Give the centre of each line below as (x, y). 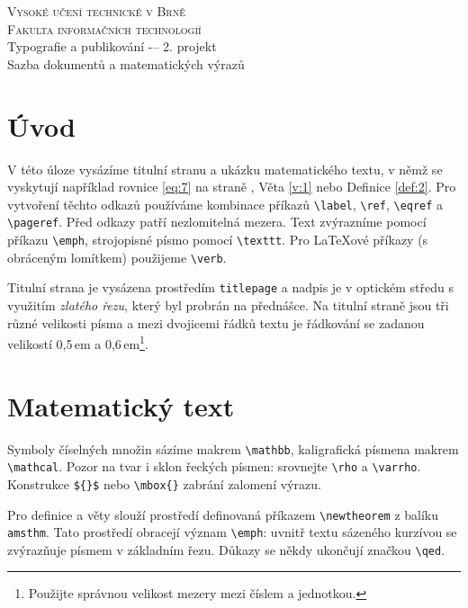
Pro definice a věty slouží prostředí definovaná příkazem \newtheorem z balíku (223, 514)
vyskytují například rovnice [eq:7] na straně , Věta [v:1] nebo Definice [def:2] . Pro (232, 187)
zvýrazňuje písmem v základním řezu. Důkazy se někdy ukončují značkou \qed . (226, 549)
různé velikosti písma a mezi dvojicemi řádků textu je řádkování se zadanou (216, 322)
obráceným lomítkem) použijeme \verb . (117, 257)
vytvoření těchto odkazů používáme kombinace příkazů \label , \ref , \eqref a (225, 204)
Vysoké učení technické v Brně (96, 11)
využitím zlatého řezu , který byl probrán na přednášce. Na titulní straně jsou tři (228, 304)
